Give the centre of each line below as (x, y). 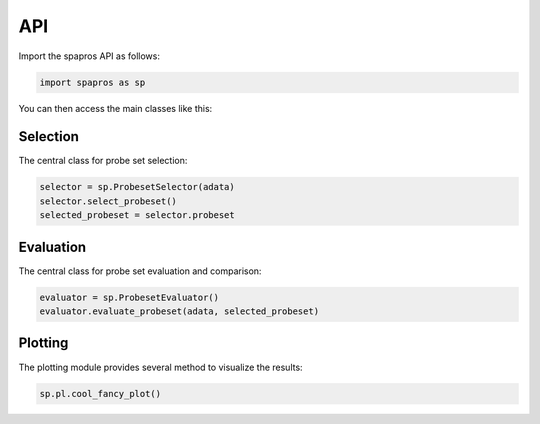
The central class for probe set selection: (103, 161)
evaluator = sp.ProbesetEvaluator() (129, 297)
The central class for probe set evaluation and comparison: (140, 271)
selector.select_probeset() (108, 201)
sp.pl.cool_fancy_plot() (100, 393)
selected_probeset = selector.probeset (137, 215)
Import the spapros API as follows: (89, 56)
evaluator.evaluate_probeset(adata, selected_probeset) (179, 311)
